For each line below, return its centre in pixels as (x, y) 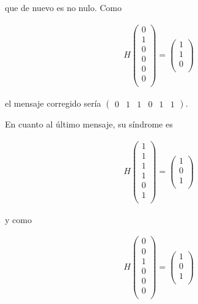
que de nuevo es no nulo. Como (64, 7)
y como (18, 219)
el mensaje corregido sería (53, 103)
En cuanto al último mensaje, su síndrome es (89, 123)
